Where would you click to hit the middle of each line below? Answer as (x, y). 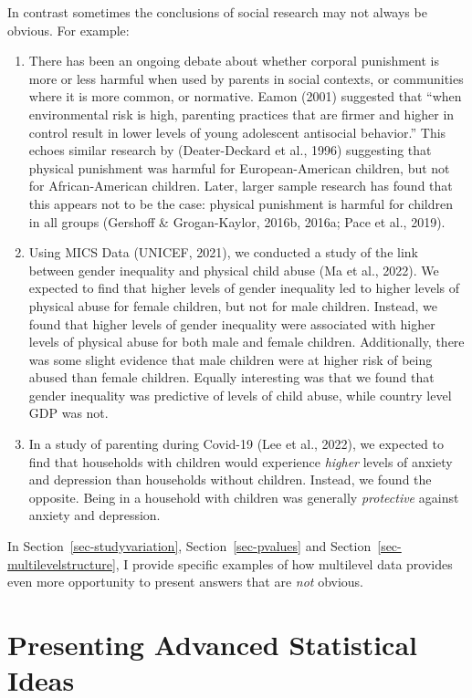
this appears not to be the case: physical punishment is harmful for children (241, 203)
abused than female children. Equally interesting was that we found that (231, 377)
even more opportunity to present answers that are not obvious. (185, 582)
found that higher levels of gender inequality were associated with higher (232, 323)
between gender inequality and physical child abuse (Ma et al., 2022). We (234, 270)
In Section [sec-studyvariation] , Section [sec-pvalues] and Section (189, 546)
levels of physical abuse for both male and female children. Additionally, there (246, 342)
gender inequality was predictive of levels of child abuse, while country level (240, 395)
